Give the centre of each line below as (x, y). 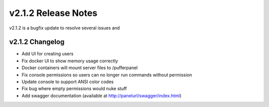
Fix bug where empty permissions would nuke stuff (74, 89)
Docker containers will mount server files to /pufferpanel (80, 68)
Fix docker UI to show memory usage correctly (70, 61)
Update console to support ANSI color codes (68, 82)
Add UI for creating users (48, 54)
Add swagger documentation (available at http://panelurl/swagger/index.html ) (102, 96)
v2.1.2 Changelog (37, 42)
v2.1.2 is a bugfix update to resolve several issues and (65, 28)
